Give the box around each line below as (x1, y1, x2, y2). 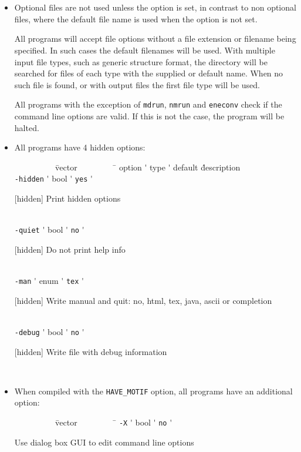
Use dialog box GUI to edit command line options (14, 436, 194, 448)
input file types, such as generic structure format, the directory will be (14, 55, 268, 68)
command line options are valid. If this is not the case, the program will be (14, 110, 285, 122)
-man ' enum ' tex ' (14, 274, 84, 287)
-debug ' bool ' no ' (14, 325, 84, 337)
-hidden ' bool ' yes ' (14, 172, 93, 185)
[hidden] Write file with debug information (14, 345, 167, 357)
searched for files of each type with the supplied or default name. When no (14, 67, 283, 79)
